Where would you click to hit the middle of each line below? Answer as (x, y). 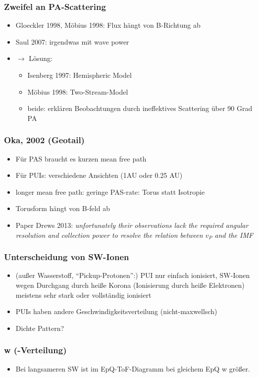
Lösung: (41, 58)
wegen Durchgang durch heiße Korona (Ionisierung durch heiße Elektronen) (130, 285)
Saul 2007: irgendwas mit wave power (72, 41)
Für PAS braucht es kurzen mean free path (81, 158)
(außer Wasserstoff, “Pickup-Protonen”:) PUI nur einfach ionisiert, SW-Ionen (133, 275)
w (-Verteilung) (35, 350)
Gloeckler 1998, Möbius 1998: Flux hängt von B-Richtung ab (108, 25)
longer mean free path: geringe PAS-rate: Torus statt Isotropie (110, 191)
